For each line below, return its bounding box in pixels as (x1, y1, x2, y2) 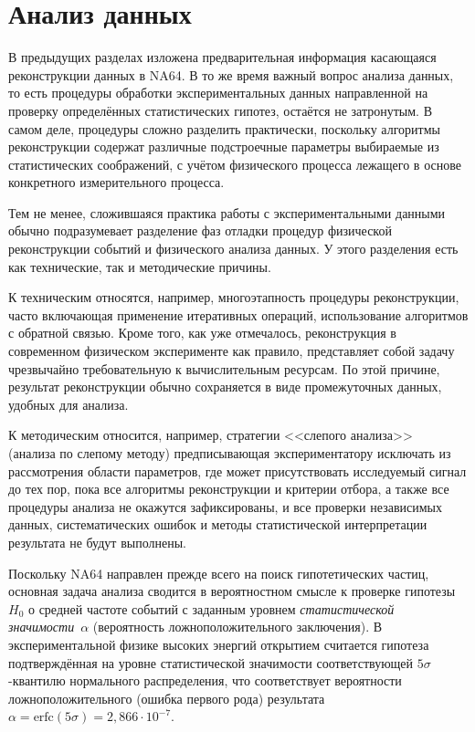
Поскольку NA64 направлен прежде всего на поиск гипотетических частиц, (8, 563, 429, 582)
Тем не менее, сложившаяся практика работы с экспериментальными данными (8, 203, 446, 222)
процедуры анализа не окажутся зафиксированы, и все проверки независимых (8, 497, 442, 516)
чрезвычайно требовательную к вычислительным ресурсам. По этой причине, (8, 359, 440, 378)
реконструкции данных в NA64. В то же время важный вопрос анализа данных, (8, 65, 454, 84)
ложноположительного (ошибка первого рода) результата (8, 688, 325, 707)
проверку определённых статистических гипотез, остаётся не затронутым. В (8, 100, 432, 120)
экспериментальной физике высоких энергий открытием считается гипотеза (8, 634, 429, 654)
